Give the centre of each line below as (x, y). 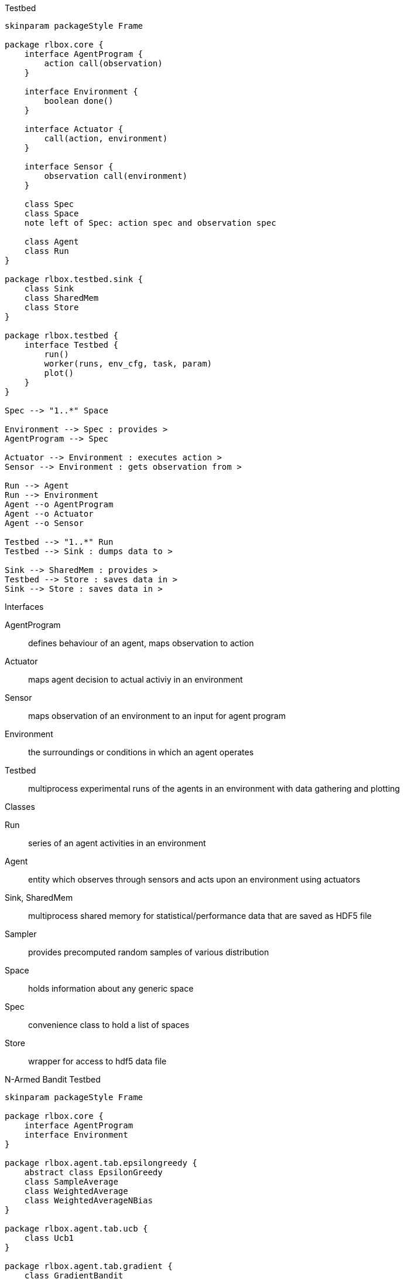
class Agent (52, 242)
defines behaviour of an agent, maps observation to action (141, 643)
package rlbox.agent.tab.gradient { (89, 1266)
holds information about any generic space (111, 988)
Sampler (21, 934)
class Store (52, 307)
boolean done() (79, 101)
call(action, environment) (106, 138)
